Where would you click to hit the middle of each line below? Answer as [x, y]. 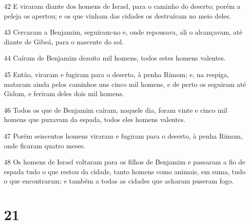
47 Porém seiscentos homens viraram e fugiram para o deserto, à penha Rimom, [123, 135]
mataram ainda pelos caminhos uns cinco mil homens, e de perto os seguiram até [125, 84]
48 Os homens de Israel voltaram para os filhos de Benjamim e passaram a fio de [125, 162]
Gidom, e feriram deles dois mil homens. [64, 93]
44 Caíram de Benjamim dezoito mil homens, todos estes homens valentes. [115, 58]
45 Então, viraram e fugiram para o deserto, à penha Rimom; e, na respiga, [116, 74]
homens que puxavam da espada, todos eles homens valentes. [95, 119]
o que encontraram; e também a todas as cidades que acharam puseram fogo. [119, 181]
